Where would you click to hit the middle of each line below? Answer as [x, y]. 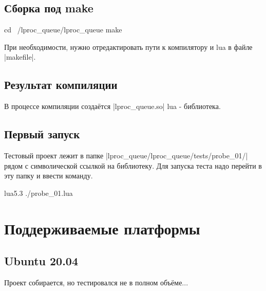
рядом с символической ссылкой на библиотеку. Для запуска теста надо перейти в [133, 165]
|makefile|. [20, 57]
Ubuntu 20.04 [41, 261]
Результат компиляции [61, 85]
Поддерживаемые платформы [102, 228]
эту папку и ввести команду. [49, 176]
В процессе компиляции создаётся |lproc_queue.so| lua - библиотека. [112, 106]
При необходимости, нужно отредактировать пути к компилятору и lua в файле [128, 47]
